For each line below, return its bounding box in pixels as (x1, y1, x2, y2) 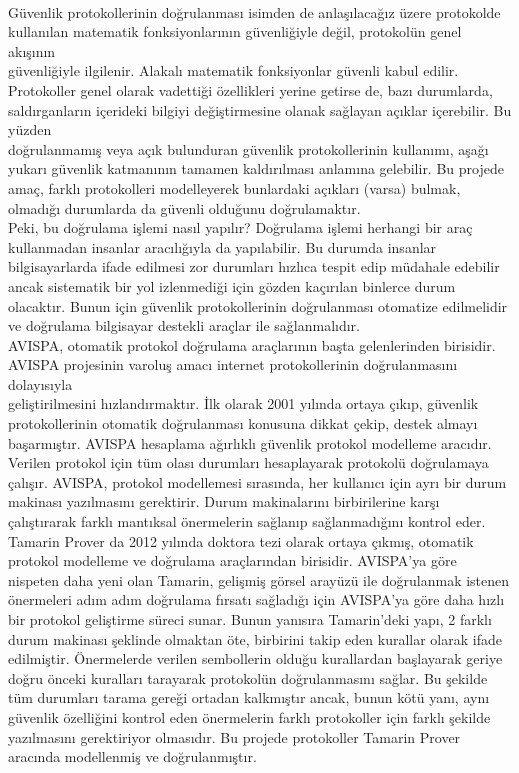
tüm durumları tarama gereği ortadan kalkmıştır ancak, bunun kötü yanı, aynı (8, 687, 490, 708)
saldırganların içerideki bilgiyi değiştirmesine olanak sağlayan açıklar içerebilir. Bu (8, 99, 512, 120)
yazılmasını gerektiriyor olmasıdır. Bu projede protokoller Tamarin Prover (8, 726, 461, 747)
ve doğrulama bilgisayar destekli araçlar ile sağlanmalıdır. (8, 315, 361, 336)
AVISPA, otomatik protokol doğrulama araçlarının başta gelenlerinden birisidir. (8, 334, 496, 355)
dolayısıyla (8, 373, 73, 394)
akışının (8, 40, 56, 61)
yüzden (8, 119, 52, 140)
